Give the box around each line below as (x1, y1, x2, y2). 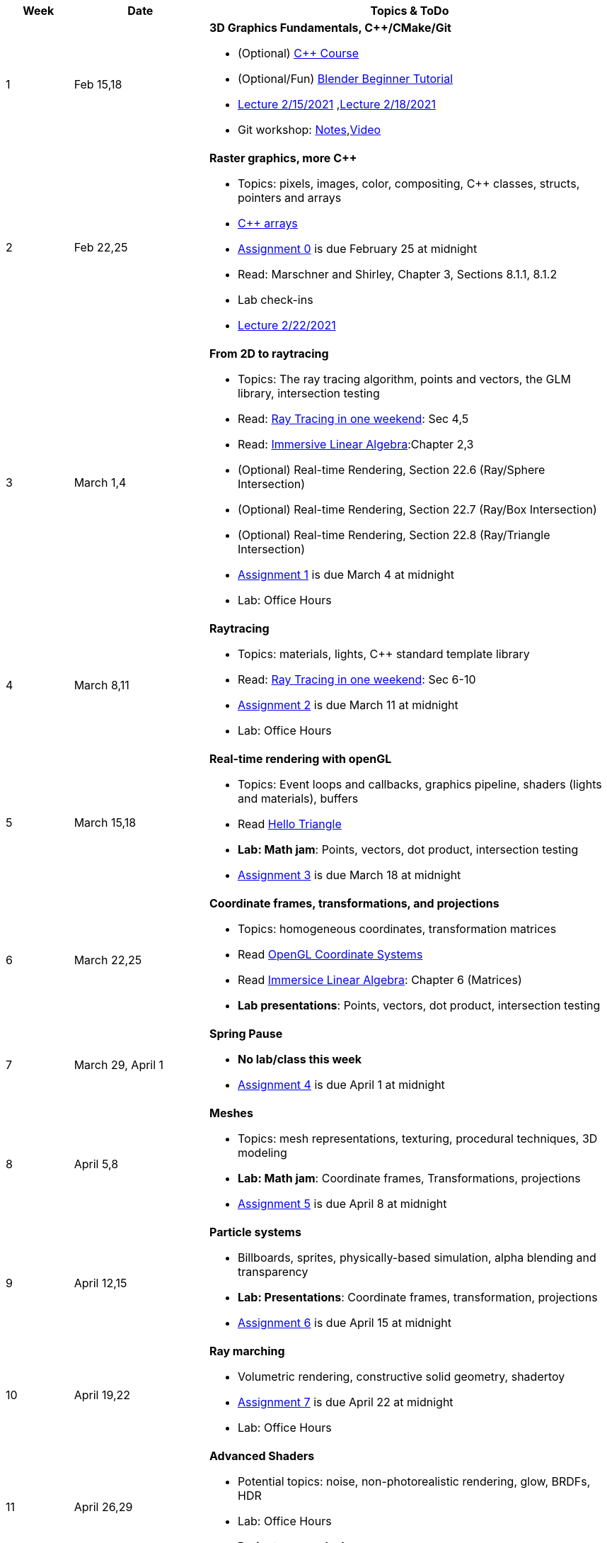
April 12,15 (74, 1276, 127, 1290)
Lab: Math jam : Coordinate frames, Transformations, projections (237, 1171, 581, 1185)
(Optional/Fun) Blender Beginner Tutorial (237, 72, 453, 86)
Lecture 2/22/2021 (237, 318, 336, 332)
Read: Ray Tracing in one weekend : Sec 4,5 (237, 412, 469, 426)
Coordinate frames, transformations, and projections (209, 896, 499, 910)
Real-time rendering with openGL (209, 752, 392, 766)
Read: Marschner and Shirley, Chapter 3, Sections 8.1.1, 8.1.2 (237, 267, 557, 281)
